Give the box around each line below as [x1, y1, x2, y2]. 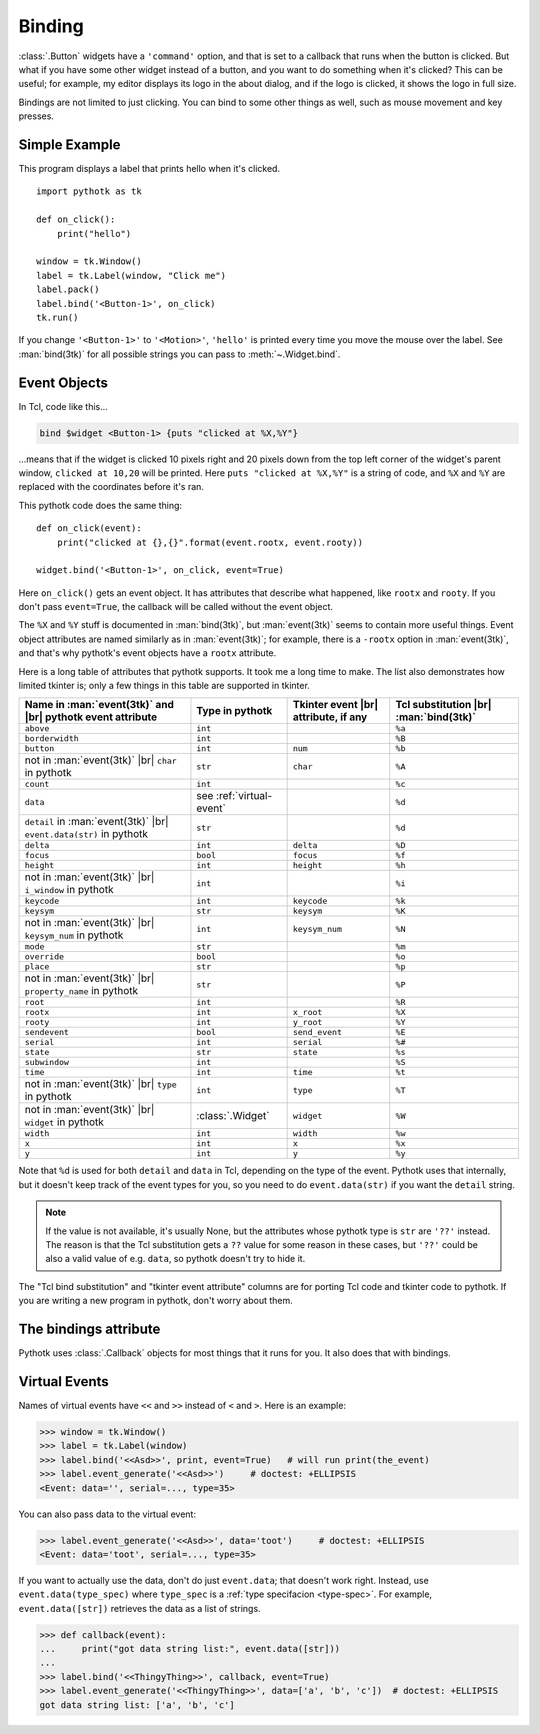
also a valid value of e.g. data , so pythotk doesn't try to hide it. [45, 1253, 306, 1265]
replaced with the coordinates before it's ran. [18, 481, 205, 493]
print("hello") [56, 228, 132, 239]
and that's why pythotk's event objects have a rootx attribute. [18, 647, 277, 659]
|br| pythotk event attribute [24, 710, 158, 724]
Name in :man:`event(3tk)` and [24, 698, 175, 712]
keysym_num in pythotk [24, 928, 124, 942]
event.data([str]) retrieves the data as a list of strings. [18, 1602, 261, 1614]
